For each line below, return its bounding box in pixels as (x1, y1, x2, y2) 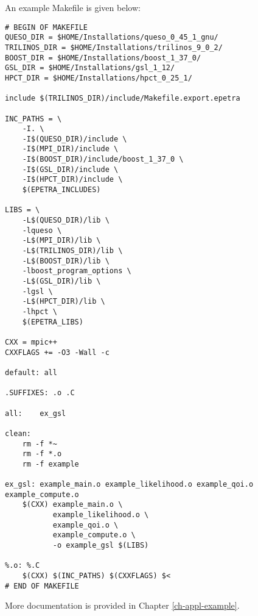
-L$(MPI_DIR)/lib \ (22, 236, 101, 245)
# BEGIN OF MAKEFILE (5, 23, 88, 32)
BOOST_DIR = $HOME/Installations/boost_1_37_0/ (5, 53, 201, 62)
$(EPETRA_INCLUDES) (22, 185, 101, 195)
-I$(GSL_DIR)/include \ (22, 165, 119, 174)
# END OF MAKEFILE (5, 581, 79, 590)
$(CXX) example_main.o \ (22, 500, 123, 509)
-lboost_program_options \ (22, 267, 131, 276)
